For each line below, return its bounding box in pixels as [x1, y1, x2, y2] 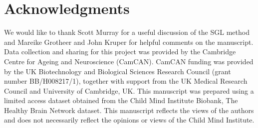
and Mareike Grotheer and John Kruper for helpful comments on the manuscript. [4, 36, 254, 47]
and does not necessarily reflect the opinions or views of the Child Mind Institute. [4, 115, 255, 125]
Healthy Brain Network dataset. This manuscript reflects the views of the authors [4, 105, 254, 115]
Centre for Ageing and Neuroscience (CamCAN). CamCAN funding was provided [4, 56, 254, 66]
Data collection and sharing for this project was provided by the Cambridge [4, 46, 236, 57]
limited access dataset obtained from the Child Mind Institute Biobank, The [4, 95, 238, 106]
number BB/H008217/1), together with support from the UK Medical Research [4, 76, 248, 86]
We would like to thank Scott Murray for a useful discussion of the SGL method [4, 27, 250, 37]
